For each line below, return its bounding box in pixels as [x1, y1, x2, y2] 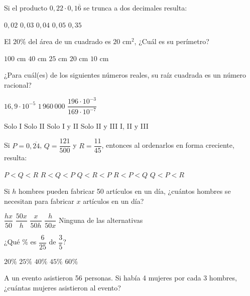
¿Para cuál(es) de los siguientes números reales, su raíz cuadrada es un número [4, 70, 246, 80]
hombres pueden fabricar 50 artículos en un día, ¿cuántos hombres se [19, 186, 231, 196]
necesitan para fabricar [4, 195, 74, 206]
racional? [4, 79, 32, 90]
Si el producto [4, 3, 48, 13]
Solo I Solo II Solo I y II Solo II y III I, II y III [4, 121, 149, 131]
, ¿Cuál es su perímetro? [134, 36, 209, 47]
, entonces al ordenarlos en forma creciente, [101, 140, 234, 150]
